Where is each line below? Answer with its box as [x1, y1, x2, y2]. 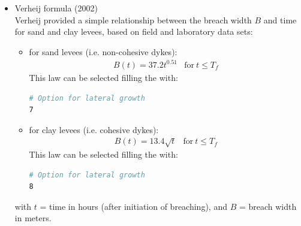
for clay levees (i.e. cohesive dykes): [29, 123, 159, 135]
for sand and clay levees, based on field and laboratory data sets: [14, 25, 253, 38]
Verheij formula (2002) [14, 2, 98, 14]
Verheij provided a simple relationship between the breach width [14, 13, 252, 26]
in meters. [14, 212, 52, 224]
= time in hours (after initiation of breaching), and [40, 200, 227, 212]
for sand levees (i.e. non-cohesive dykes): [29, 45, 177, 58]
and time [263, 13, 297, 26]
